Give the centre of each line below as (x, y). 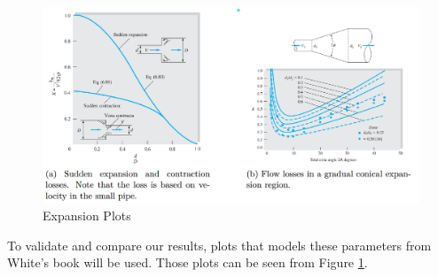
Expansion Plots (87, 215)
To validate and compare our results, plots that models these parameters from (219, 245)
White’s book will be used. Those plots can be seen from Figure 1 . (188, 262)
